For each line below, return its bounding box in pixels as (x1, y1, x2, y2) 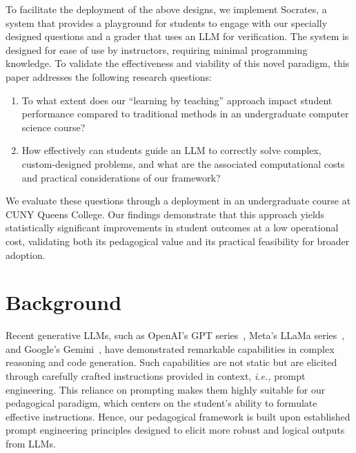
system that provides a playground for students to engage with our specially (6, 15, 328, 30)
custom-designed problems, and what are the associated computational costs (21, 156, 345, 171)
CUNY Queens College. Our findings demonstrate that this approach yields (6, 206, 325, 221)
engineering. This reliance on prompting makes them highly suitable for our (6, 382, 326, 396)
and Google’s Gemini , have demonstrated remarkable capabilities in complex (6, 341, 335, 356)
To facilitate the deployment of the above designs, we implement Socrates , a (6, 2, 327, 16)
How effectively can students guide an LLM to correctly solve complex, (21, 143, 322, 157)
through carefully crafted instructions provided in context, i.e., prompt (6, 369, 306, 383)
